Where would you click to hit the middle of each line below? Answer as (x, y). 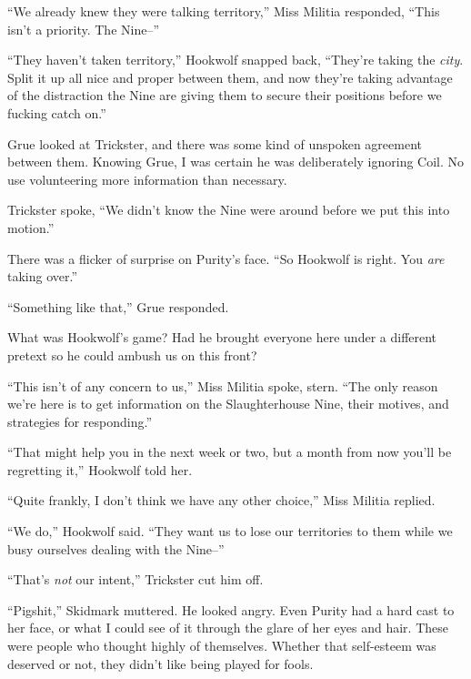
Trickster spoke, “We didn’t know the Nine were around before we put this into (229, 210)
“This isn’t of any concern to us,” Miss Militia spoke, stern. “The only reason (223, 385)
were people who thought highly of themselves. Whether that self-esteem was (222, 646)
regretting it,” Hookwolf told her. (100, 469)
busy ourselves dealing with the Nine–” (116, 548)
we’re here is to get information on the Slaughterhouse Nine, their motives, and (228, 404)
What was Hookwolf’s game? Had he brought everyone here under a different (222, 337)
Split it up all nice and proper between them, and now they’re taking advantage (230, 77)
